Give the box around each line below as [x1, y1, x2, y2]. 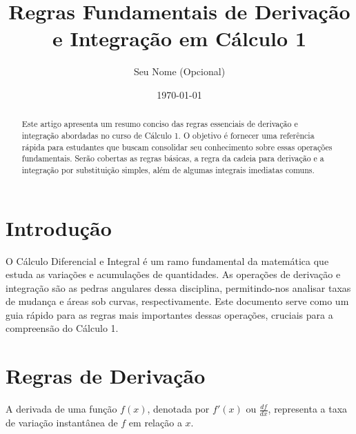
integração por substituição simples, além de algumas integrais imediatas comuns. [21, 164, 315, 175]
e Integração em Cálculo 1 [52, 24, 306, 52]
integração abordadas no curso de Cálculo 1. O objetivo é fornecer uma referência [21, 129, 315, 141]
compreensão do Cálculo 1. [6, 321, 119, 335]
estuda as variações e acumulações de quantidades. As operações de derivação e [6, 267, 341, 282]
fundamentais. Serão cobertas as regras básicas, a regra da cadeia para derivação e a [21, 152, 324, 164]
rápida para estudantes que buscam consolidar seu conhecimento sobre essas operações [21, 141, 333, 152]
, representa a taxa [268, 402, 348, 416]
